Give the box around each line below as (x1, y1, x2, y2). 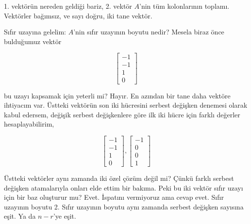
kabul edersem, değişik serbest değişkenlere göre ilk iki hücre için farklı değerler (4, 109, 240, 119)
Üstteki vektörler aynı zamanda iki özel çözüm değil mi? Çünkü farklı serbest (4, 173, 234, 183)
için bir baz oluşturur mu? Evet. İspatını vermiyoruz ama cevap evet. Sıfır (4, 192, 224, 202)
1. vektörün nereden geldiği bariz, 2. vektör (4, 1, 132, 11)
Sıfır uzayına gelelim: (4, 27, 67, 37)
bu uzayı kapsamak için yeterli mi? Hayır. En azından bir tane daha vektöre (4, 90, 231, 100)
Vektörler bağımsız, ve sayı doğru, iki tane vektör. (4, 10, 152, 20)
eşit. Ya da (4, 211, 36, 221)
